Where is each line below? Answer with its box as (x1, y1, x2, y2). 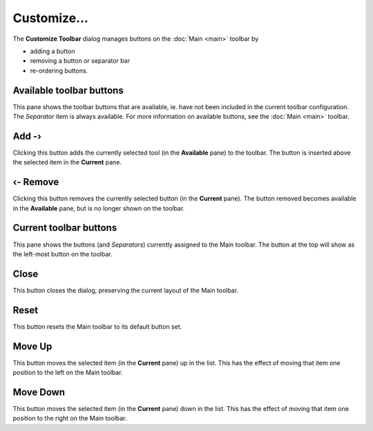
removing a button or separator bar (30, 57, 131, 65)
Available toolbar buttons (12, 84, 124, 96)
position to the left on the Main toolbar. (12, 368, 124, 376)
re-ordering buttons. (30, 66, 88, 75)
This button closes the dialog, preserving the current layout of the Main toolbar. (12, 286, 238, 294)
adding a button (30, 47, 75, 55)
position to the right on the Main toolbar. (12, 414, 127, 423)
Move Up (12, 341, 52, 352)
